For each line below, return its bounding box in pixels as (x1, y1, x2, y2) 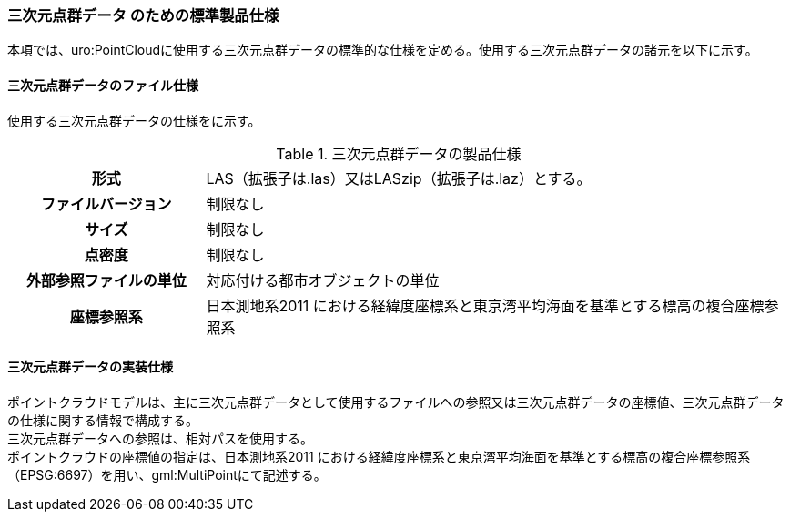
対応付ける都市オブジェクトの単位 (206, 270, 440, 290)
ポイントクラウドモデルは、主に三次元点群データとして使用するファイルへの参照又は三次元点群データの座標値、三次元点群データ (7, 393, 785, 410)
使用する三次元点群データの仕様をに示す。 (7, 112, 261, 128)
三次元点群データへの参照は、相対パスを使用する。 (7, 430, 313, 446)
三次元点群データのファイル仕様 (7, 76, 198, 93)
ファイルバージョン (40, 194, 172, 213)
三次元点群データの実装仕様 (7, 359, 173, 375)
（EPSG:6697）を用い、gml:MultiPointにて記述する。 (7, 466, 327, 483)
